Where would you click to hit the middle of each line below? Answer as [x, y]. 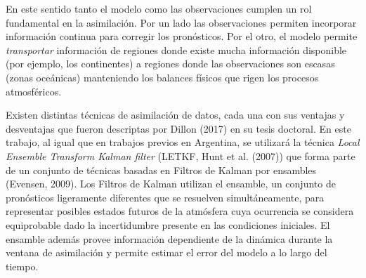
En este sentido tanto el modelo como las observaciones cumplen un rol [159, 8]
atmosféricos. [34, 91]
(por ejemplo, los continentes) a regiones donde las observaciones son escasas [170, 64]
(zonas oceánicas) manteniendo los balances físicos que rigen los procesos [162, 77]
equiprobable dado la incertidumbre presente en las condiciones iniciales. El [168, 224]
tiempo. [22, 266]
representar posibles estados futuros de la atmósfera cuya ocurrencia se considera [180, 211]
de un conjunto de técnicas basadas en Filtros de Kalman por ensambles [161, 170]
